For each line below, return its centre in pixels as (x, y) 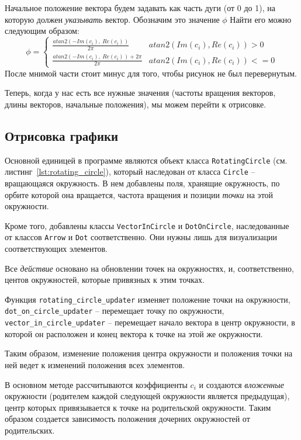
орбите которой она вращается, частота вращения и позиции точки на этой (139, 194)
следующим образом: (42, 31)
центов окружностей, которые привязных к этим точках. (105, 280)
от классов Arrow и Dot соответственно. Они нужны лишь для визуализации (141, 237)
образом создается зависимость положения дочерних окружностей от (127, 419)
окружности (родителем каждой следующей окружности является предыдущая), (147, 396)
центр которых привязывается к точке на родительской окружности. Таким (138, 407)
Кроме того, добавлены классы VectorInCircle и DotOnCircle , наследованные (147, 225)
